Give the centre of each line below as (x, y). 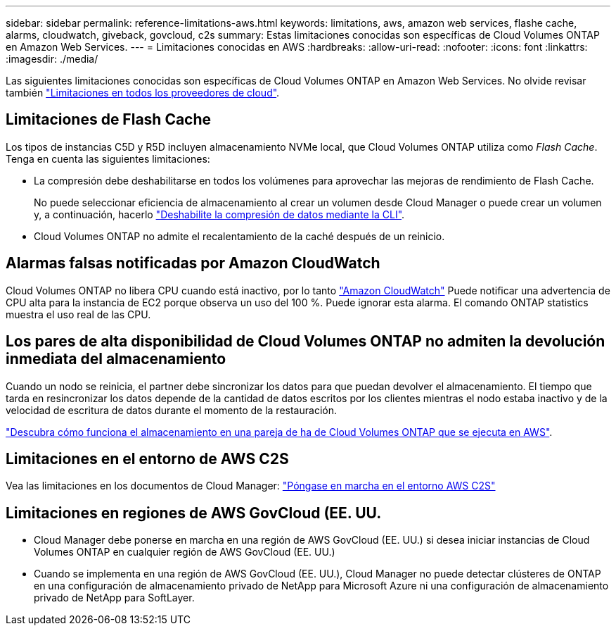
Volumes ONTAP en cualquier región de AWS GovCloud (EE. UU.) (185, 552)
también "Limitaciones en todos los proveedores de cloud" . (143, 93)
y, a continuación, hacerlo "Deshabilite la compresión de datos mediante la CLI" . (219, 214)
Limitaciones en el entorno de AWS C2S (147, 458)
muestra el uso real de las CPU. (78, 314)
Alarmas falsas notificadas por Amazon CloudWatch (193, 263)
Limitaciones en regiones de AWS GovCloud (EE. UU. (194, 513)
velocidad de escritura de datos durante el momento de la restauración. (171, 410)
